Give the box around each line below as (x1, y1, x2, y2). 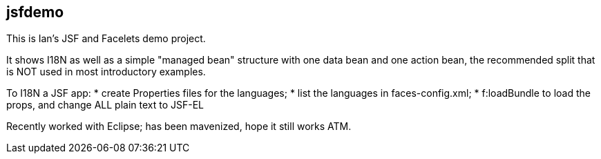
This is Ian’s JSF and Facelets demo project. (6, 32, 206, 45)
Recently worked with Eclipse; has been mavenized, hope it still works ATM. (6, 120, 352, 133)
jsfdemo (6, 3, 64, 21)
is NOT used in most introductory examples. (6, 66, 206, 78)
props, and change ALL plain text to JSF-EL (6, 99, 204, 111)
